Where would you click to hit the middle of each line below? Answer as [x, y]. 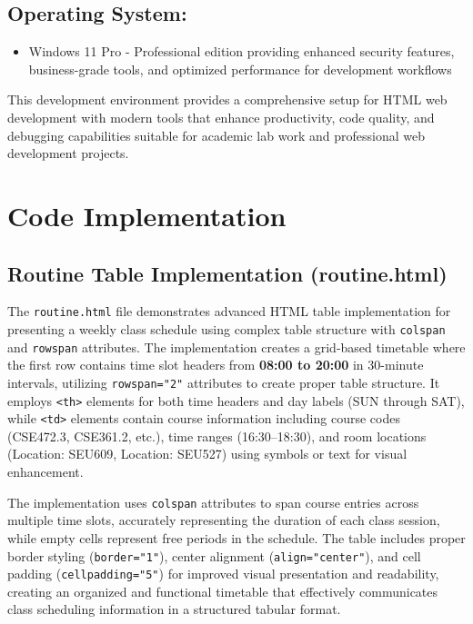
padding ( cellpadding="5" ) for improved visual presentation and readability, [223, 574]
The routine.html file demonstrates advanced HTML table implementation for [229, 311]
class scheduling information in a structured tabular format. [174, 609]
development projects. [68, 153]
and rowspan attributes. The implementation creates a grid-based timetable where [236, 347]
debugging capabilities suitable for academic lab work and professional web [216, 135]
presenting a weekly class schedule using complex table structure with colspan [226, 329]
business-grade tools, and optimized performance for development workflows [240, 69]
